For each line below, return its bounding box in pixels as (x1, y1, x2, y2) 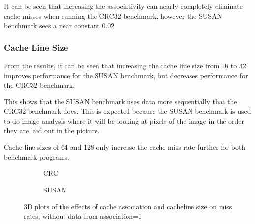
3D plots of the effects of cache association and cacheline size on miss (24, 201, 232, 211)
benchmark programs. (4, 151, 69, 161)
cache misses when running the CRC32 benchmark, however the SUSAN (4, 10, 223, 21)
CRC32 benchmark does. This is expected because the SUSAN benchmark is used (4, 106, 251, 116)
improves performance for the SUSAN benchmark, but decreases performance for (4, 70, 248, 80)
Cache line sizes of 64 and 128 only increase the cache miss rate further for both (4, 142, 246, 152)
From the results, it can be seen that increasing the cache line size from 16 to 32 (4, 61, 246, 70)
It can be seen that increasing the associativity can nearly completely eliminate (4, 1, 243, 11)
